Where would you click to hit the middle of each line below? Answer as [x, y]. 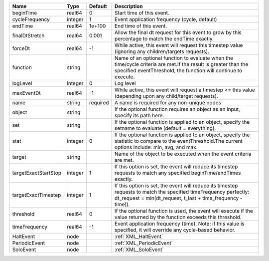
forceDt [21, 48]
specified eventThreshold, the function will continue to [179, 71]
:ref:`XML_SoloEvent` [139, 250]
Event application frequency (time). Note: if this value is [180, 224]
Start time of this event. [142, 13]
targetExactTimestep [37, 195]
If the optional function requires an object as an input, [177, 109]
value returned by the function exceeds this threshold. [178, 217]
